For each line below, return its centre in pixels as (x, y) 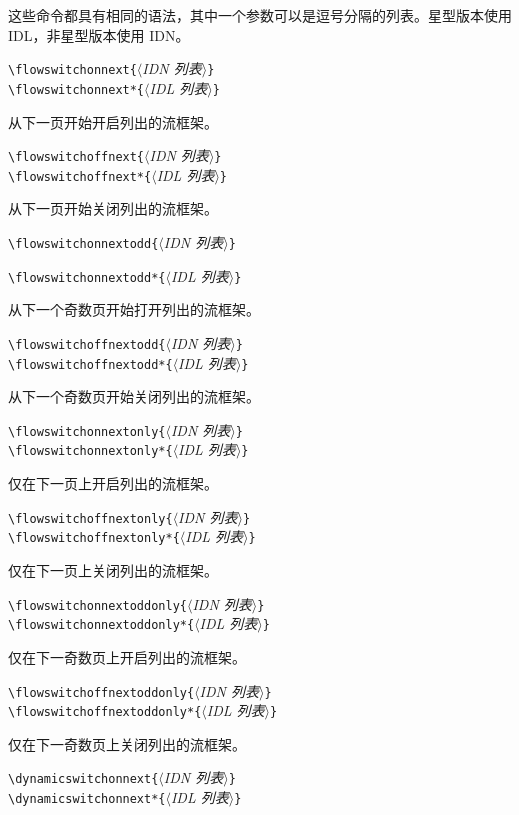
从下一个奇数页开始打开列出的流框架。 (134, 309)
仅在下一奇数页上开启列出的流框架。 (127, 656)
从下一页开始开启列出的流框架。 (113, 121)
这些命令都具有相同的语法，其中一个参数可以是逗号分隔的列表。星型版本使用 (260, 15)
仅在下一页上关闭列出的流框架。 (113, 570)
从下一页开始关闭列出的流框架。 (113, 208)
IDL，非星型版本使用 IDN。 (99, 34)
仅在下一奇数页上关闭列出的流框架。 (127, 743)
